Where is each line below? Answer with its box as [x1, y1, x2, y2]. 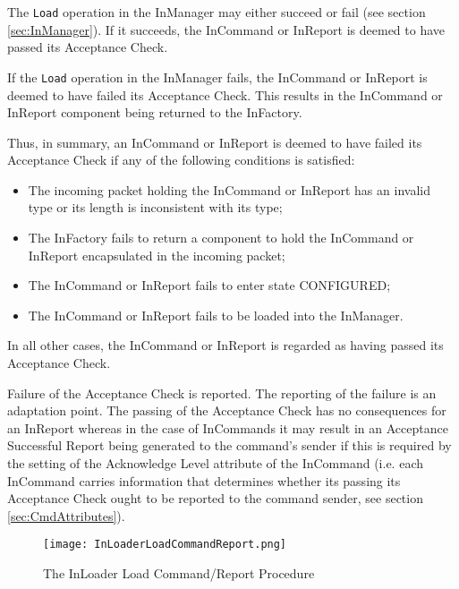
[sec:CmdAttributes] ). [7, 506, 125, 525]
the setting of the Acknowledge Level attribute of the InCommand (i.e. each [7, 454, 423, 472]
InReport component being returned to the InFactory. [7, 103, 302, 122]
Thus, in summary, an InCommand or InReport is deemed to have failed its [7, 132, 422, 151]
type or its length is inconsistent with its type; [28, 198, 283, 217]
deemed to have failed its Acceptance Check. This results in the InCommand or [7, 85, 443, 104]
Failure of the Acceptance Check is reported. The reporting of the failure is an [7, 383, 437, 402]
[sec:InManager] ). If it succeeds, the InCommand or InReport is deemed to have [7, 20, 446, 38]
